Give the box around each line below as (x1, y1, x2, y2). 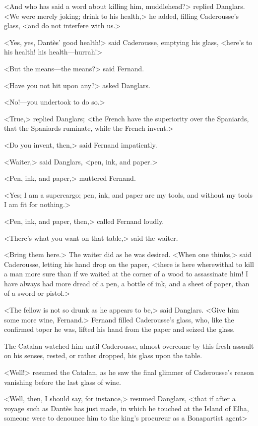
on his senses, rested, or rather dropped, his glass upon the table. (4, 350, 202, 361)
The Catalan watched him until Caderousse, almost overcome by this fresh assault (4, 340, 254, 351)
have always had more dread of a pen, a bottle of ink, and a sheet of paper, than (4, 278, 250, 288)
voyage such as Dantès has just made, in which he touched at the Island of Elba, (4, 403, 249, 413)
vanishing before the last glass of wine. (4, 376, 122, 387)
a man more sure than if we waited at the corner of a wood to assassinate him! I (4, 268, 249, 279)
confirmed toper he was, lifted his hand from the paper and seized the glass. (4, 324, 235, 334)
